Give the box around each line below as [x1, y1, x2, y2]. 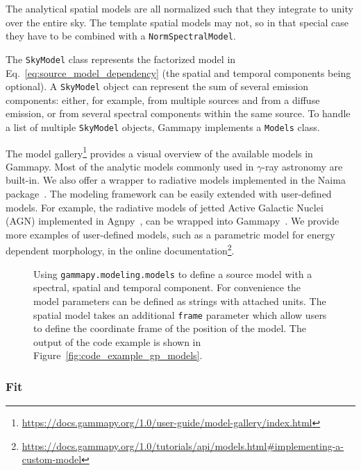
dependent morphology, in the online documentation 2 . [6, 241, 235, 258]
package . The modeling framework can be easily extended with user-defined [6, 186, 332, 201]
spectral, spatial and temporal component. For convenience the [33, 280, 301, 295]
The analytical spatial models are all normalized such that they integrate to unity [6, 1, 353, 15]
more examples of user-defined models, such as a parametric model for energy [6, 227, 335, 241]
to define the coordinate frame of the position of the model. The [33, 321, 306, 336]
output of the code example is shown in [33, 334, 201, 349]
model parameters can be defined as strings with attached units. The [33, 293, 326, 308]
